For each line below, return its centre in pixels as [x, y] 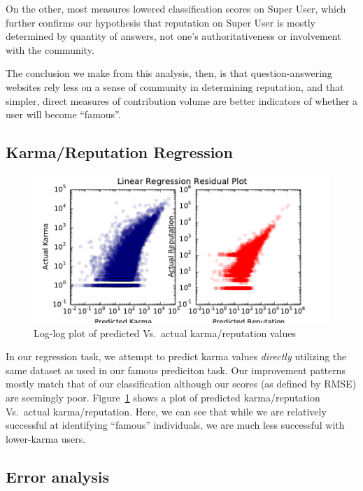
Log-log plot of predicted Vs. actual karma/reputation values [165, 333]
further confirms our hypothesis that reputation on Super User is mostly [161, 22]
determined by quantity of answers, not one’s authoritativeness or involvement [173, 36]
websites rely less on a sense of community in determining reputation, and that [175, 86]
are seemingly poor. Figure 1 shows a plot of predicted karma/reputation [163, 397]
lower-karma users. [46, 438]
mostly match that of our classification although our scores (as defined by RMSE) [181, 384]
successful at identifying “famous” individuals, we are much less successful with [175, 425]
